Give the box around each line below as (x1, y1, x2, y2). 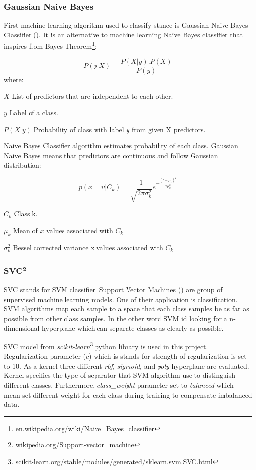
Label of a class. (9, 107, 58, 117)
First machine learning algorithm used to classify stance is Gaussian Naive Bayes (4, 20, 248, 30)
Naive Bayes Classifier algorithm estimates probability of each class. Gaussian (4, 140, 238, 151)
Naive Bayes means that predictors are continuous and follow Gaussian (4, 150, 218, 160)
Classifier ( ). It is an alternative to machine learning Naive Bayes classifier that (4, 29, 243, 39)
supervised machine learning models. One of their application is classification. (4, 294, 238, 304)
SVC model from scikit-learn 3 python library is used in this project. (4, 340, 208, 351)
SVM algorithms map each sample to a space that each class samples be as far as (4, 303, 249, 314)
